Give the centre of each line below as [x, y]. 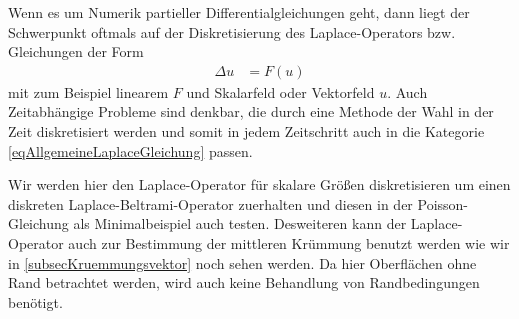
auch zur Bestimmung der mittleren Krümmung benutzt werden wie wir [289, 242]
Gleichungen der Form [76, 51]
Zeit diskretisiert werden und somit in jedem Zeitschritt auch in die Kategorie [246, 131]
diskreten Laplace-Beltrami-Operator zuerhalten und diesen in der [210, 203]
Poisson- [443, 203]
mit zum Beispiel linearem [88, 91]
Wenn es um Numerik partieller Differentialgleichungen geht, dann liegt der [239, 12]
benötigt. [35, 301]
